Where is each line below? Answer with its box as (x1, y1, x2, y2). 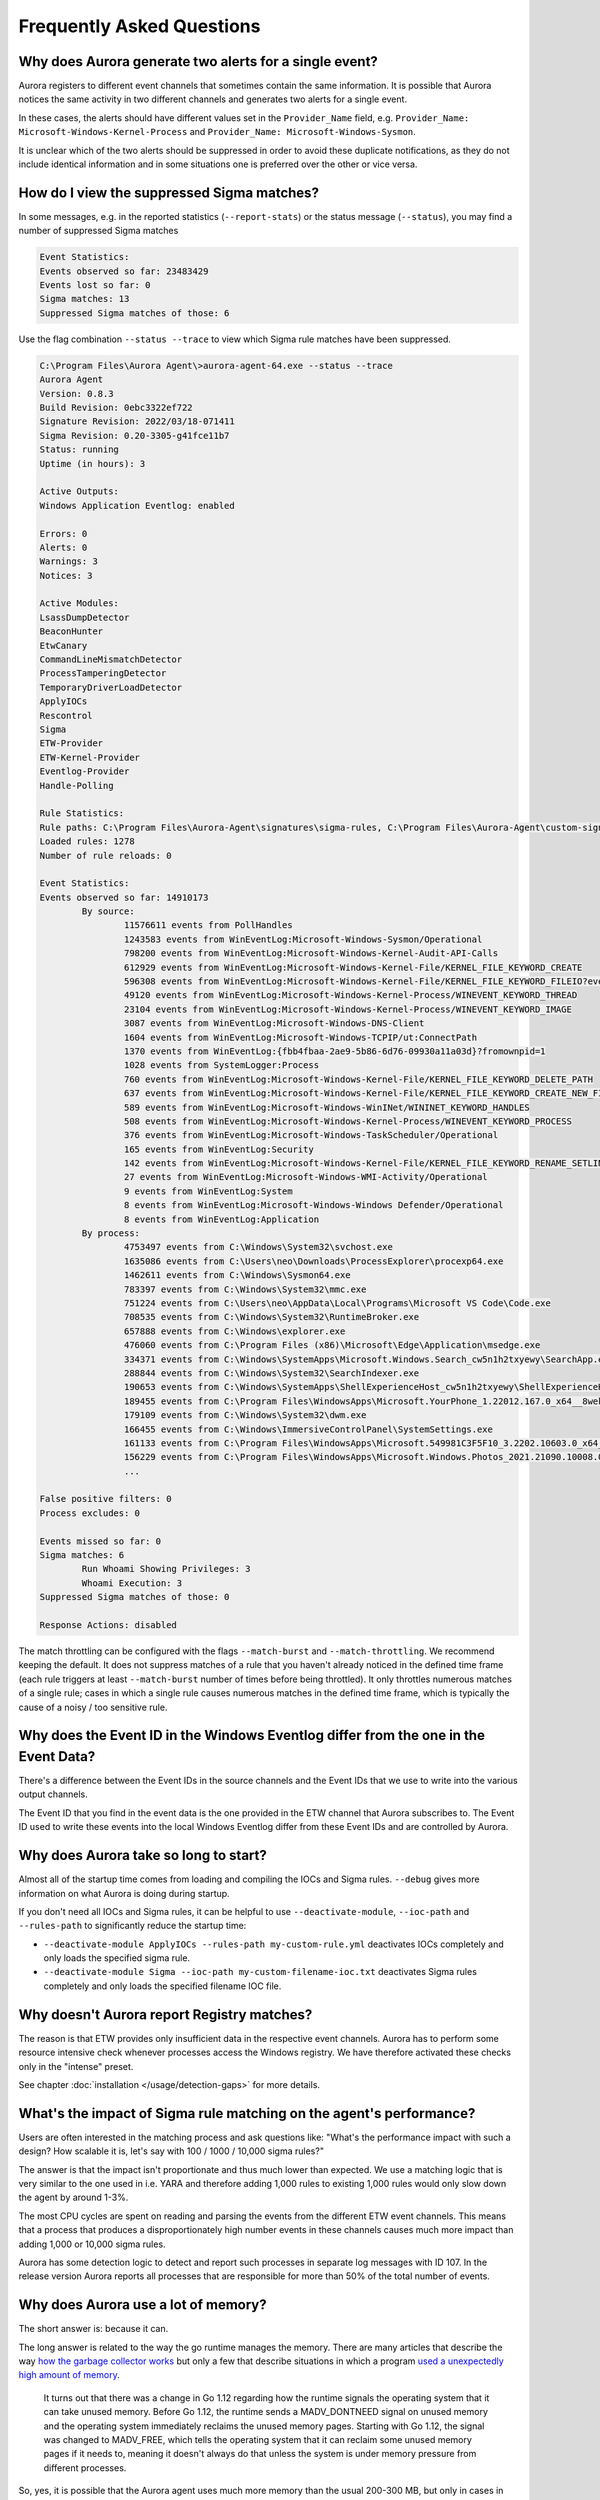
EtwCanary (39, 640, 88, 651)
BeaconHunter (39, 626, 104, 637)
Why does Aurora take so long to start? (18, 1847, 267, 1864)
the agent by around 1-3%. (18, 2191, 129, 2204)
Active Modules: (39, 598, 120, 609)
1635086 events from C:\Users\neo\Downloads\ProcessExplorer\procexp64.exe (123, 1255, 504, 1267)
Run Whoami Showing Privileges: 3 (81, 1563, 251, 1575)
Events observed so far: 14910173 (39, 891, 209, 903)
